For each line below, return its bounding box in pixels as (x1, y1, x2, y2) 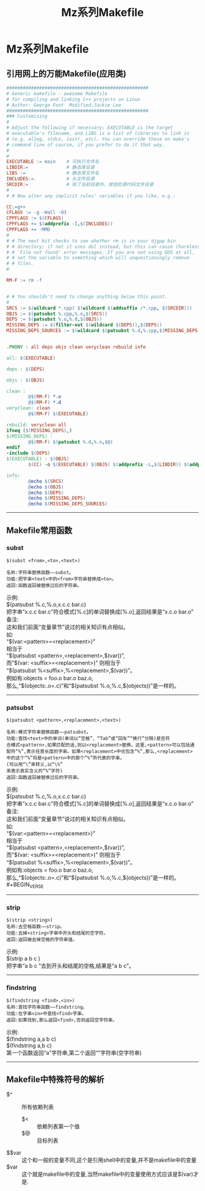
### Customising (6, 114, 48, 120)
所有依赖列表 (21, 1103, 54, 1111)
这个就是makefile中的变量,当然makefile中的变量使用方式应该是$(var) (21, 1170, 193, 1178)
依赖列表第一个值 (37, 1123, 80, 1130)
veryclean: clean (6, 405, 51, 411)
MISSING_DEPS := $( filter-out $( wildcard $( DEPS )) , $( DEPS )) (6, 322, 163, 328)
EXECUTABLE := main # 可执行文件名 (6, 159, 99, 165)
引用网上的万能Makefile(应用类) (6, 68, 127, 79)
